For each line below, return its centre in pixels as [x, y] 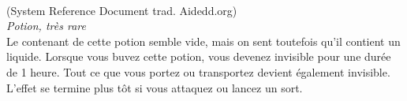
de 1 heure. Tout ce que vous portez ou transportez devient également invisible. [198, 71]
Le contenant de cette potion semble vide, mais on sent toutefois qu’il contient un [203, 41]
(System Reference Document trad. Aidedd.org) [122, 10]
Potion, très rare [46, 26]
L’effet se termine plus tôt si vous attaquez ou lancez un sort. [155, 87]
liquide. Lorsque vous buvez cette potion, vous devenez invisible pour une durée [199, 56]
